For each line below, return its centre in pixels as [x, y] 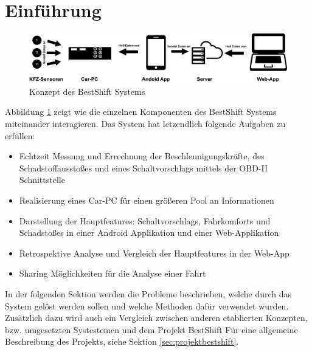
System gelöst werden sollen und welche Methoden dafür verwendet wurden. [147, 305]
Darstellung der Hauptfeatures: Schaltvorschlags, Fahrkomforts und [145, 220]
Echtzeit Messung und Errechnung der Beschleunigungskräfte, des [142, 156]
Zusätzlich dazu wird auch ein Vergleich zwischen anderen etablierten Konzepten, [156, 318]
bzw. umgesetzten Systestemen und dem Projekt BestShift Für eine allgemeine [151, 329]
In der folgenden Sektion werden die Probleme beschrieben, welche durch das [148, 294]
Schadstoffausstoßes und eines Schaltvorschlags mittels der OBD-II [144, 167]
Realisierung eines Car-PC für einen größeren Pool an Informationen [147, 200]
